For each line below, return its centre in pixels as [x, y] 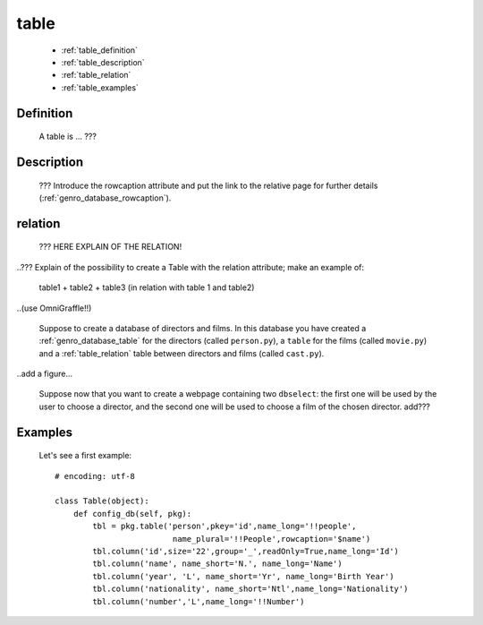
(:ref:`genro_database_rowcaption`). [105, 198]
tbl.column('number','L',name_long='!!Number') [199, 601]
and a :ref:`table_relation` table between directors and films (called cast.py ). [182, 353]
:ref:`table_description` [103, 62]
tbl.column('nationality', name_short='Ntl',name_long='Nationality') [250, 589]
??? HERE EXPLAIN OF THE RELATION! [110, 247]
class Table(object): [102, 501]
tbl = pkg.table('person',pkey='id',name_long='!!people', [225, 527]
